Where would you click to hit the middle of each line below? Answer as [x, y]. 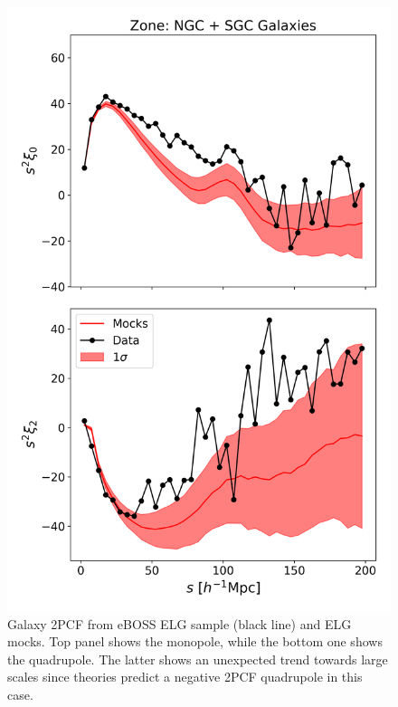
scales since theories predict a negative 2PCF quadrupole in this [185, 677]
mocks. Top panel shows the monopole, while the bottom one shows [195, 641]
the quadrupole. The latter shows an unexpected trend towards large [198, 659]
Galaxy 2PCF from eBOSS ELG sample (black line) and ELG [180, 623]
